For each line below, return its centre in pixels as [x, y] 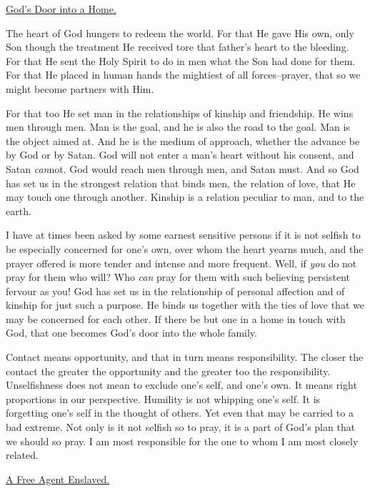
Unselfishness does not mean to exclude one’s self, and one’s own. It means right [181, 385]
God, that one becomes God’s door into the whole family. [131, 333]
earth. [19, 210]
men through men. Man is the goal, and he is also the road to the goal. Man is [178, 127]
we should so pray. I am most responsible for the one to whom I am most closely [182, 441]
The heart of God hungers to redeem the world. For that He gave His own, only [180, 33]
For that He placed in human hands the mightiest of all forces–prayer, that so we [183, 75]
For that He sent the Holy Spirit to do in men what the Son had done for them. [181, 60]
